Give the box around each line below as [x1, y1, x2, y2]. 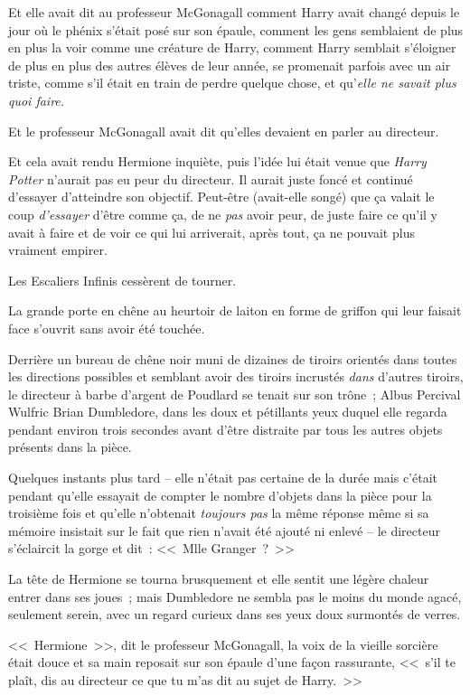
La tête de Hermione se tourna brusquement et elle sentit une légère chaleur [8, 569, 429, 588]
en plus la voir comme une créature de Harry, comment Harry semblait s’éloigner [8, 38, 456, 57]
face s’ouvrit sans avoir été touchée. [8, 318, 205, 337]
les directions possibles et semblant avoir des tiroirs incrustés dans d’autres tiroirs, [8, 367, 464, 386]
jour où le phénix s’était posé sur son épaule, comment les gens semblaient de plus [8, 20, 464, 39]
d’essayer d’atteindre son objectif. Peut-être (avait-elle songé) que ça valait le [8, 187, 435, 206]
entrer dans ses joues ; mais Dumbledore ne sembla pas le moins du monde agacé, [8, 587, 462, 606]
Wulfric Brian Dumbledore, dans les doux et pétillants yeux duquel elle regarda [8, 402, 447, 421]
